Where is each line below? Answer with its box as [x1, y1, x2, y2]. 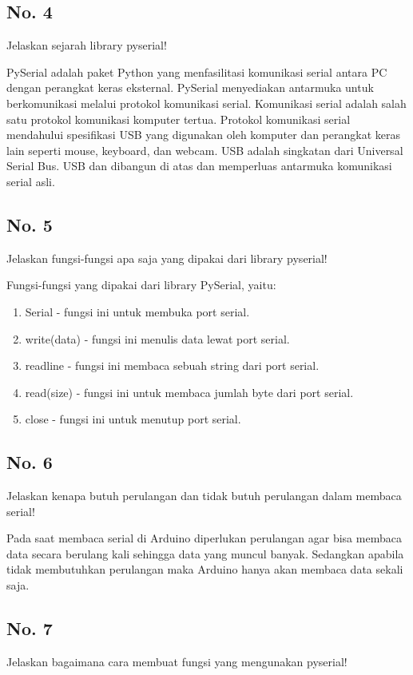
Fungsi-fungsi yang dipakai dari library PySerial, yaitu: [6, 276, 276, 293]
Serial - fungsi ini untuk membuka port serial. [25, 303, 250, 320]
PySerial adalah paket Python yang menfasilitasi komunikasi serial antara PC [6, 63, 387, 80]
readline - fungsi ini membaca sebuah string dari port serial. [25, 357, 320, 374]
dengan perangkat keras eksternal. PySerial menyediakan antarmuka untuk [6, 79, 374, 96]
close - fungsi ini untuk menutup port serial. [25, 411, 241, 427]
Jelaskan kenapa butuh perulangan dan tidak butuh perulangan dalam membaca [6, 487, 402, 504]
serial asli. [6, 173, 55, 189]
